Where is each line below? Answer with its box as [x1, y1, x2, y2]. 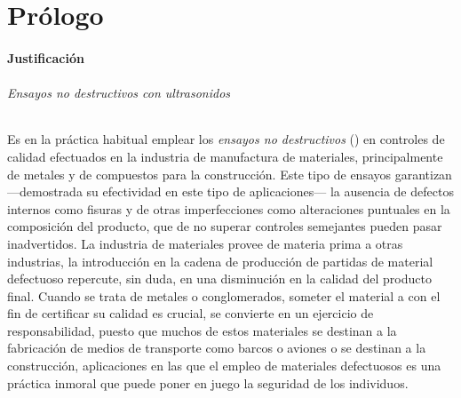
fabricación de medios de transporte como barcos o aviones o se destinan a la [7, 338, 426, 357]
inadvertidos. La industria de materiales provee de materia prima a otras [7, 234, 403, 252]
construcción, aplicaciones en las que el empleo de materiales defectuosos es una [7, 356, 441, 375]
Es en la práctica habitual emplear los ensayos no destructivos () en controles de [7, 130, 445, 148]
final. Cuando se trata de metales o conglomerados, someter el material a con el [7, 286, 441, 305]
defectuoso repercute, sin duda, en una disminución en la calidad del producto [7, 269, 432, 288]
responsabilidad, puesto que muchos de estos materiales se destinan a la [7, 321, 397, 339]
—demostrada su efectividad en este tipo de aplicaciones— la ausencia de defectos [7, 182, 454, 201]
